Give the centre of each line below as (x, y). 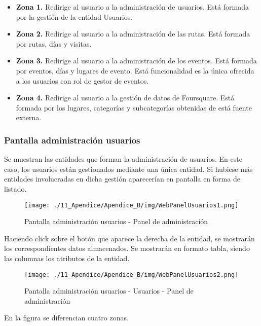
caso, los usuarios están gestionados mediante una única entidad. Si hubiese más (128, 169)
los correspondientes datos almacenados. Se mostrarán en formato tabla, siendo (127, 248)
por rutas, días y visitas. (54, 43)
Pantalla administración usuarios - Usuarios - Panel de (109, 291)
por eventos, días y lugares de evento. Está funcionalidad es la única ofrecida (135, 70)
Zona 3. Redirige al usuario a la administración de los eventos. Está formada (136, 61)
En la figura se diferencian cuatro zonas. (66, 318)
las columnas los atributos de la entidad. (67, 258)
